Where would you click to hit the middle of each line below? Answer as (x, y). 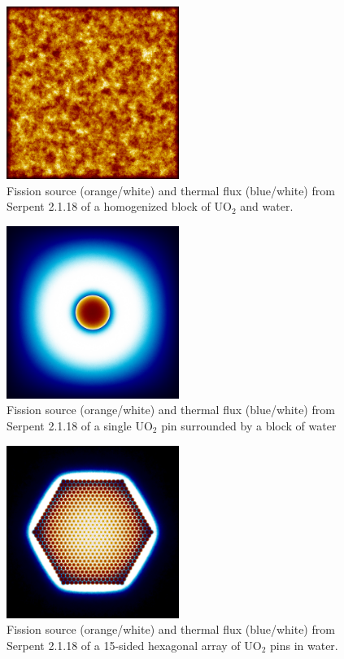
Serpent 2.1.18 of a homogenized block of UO (119, 206)
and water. (267, 206)
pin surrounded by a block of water (249, 425)
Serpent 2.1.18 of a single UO (80, 425)
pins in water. (304, 645)
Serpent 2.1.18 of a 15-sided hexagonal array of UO (134, 645)
